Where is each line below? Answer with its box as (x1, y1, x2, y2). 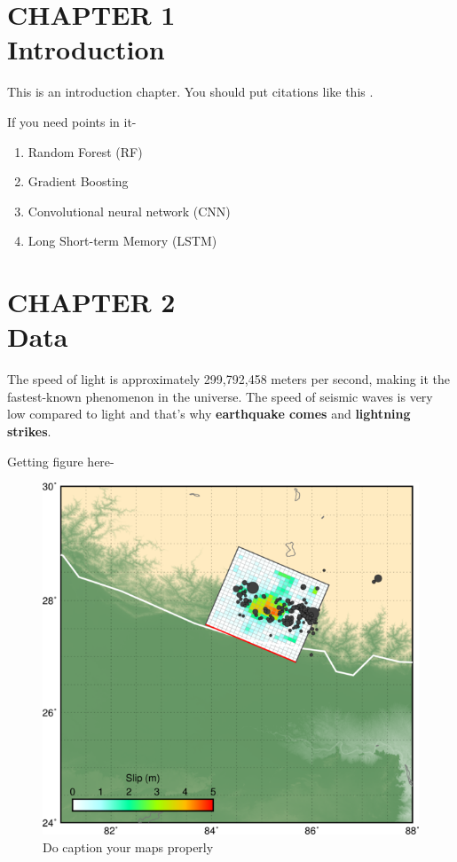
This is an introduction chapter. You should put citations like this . (7, 82, 374, 101)
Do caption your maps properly (43, 837, 214, 856)
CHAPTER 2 (7, 284, 176, 320)
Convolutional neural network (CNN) (28, 201, 231, 220)
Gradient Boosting (28, 172, 129, 191)
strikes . (7, 421, 51, 440)
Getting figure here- (7, 451, 114, 470)
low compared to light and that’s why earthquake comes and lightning (7, 404, 411, 423)
